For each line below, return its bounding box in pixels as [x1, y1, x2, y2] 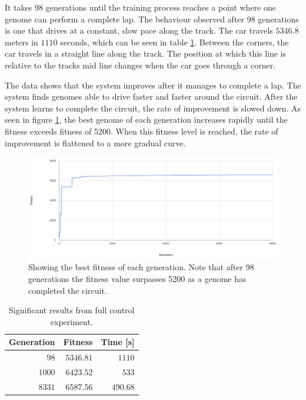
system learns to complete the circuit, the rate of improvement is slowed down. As [5, 101, 301, 114]
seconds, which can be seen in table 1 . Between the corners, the [60, 35, 289, 48]
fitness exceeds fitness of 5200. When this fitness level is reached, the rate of [5, 124, 278, 137]
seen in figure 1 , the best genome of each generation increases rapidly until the [5, 113, 288, 126]
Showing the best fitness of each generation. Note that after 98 [28, 261, 254, 273]
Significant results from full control [9, 304, 135, 316]
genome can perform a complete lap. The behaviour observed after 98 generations [5, 12, 299, 25]
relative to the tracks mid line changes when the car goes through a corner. [5, 58, 276, 71]
